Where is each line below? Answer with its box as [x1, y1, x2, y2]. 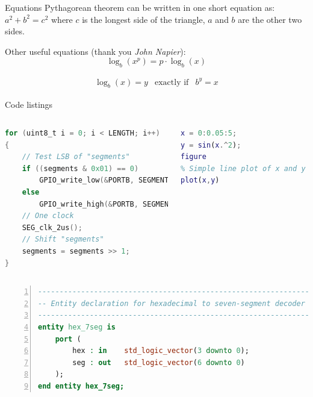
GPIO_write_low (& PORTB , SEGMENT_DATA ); [39, 176, 199, 185]
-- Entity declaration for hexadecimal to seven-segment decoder [38, 299, 305, 308]
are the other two [238, 13, 302, 25]
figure [180, 152, 206, 161]
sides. [5, 25, 25, 37]
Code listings [5, 98, 53, 110]
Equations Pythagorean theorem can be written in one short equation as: [5, 1, 275, 13]
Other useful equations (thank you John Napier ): [5, 45, 186, 57]
